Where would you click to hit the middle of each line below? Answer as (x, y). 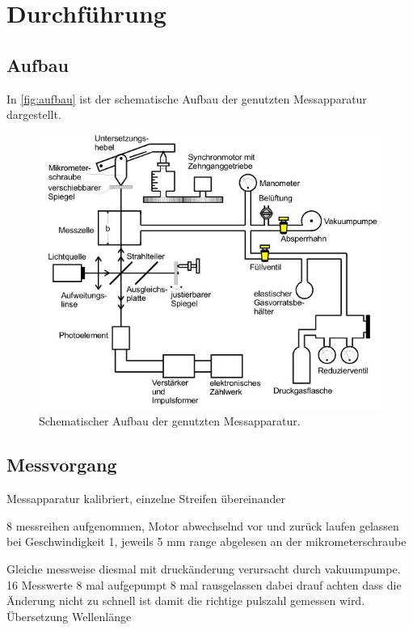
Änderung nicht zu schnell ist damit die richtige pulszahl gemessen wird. (186, 600)
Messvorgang (62, 465)
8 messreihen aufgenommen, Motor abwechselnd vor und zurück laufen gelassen (203, 525)
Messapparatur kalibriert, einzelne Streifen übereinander (146, 499)
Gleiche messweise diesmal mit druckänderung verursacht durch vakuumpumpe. (204, 568)
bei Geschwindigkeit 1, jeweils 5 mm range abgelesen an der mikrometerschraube (206, 541)
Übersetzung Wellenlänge (69, 616)
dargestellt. (34, 114)
